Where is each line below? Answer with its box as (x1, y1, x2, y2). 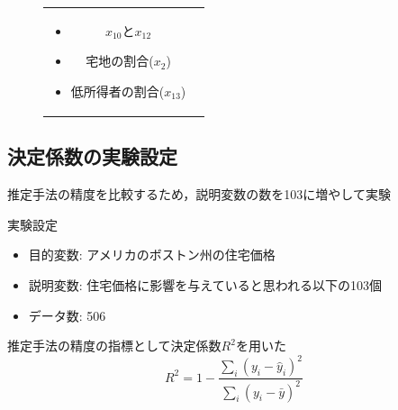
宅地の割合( (86, 51, 154, 70)
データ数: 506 (28, 305, 106, 324)
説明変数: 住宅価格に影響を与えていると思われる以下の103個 (28, 276, 382, 295)
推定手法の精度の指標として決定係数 (7, 336, 222, 355)
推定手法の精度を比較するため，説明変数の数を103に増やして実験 (7, 185, 391, 204)
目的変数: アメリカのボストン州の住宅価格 (28, 245, 276, 264)
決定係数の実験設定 (7, 142, 177, 170)
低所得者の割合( (70, 81, 165, 100)
